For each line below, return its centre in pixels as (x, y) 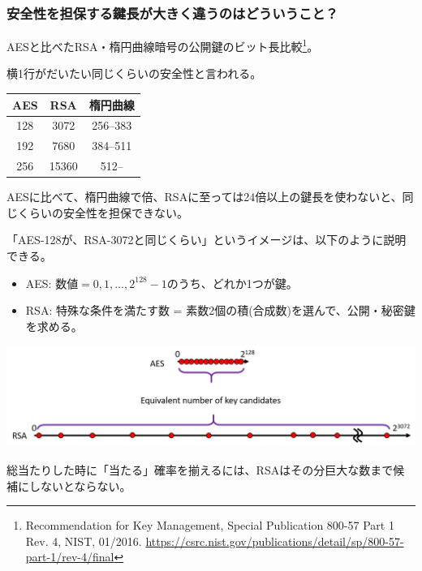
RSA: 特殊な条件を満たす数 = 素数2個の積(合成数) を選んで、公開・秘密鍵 (220, 310)
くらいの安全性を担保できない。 (103, 212)
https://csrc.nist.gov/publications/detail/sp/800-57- (275, 541)
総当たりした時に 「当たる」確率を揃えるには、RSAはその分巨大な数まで (200, 469)
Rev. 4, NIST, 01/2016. (84, 541)
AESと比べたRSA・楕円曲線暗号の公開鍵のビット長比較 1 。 (163, 45)
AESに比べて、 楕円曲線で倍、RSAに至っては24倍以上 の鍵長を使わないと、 (205, 197)
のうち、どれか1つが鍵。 (232, 283)
